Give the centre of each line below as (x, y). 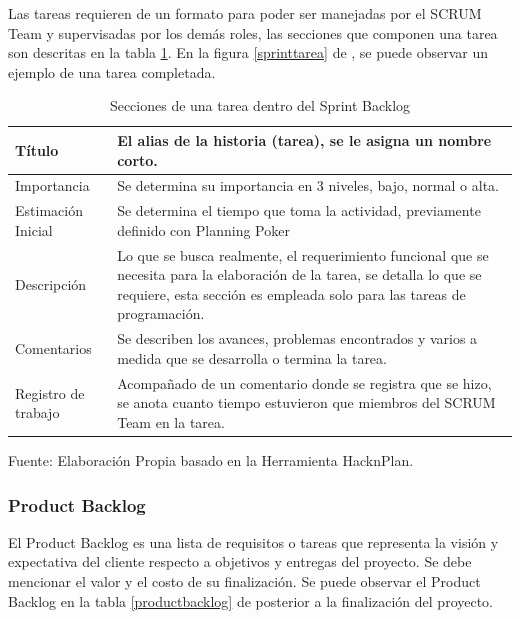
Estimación (49, 210)
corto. (137, 159)
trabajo (37, 412)
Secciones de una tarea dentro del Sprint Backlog (260, 105)
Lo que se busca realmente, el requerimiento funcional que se (303, 254)
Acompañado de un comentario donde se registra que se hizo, (304, 382)
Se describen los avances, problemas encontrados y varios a (297, 338)
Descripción (51, 284)
